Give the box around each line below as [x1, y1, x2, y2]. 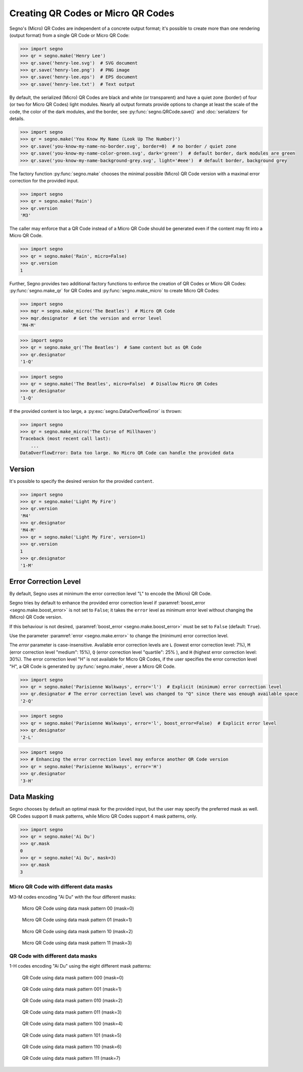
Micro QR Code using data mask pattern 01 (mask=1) [22, 917, 132, 923]
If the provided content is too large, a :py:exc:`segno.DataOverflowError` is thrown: [9, 408, 182, 414]
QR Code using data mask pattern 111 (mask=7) [22, 1055, 121, 1061]
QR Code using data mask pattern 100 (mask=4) [22, 1021, 123, 1027]
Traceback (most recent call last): [20, 436, 111, 442]
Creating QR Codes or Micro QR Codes [9, 8, 175, 19]
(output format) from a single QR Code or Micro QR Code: [9, 32, 130, 38]
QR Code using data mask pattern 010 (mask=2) [22, 998, 123, 1004]
